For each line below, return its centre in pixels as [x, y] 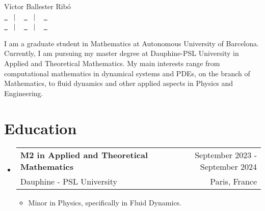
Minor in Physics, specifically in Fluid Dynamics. [105, 203]
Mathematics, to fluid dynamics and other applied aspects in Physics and [119, 83]
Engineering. [24, 93]
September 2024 [228, 167]
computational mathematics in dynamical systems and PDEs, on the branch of [127, 73]
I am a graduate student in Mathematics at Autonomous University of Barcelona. [131, 43]
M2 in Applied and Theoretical [84, 155]
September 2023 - [226, 155]
